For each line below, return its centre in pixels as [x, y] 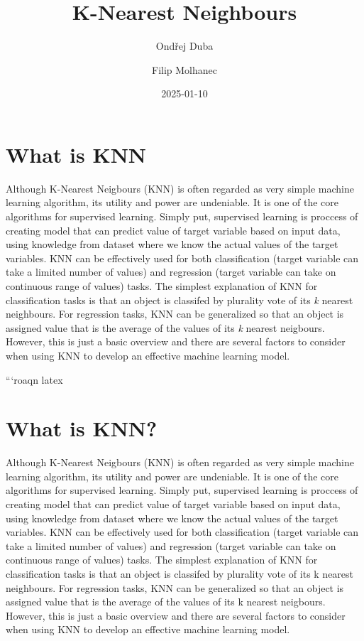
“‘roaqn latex [34, 379]
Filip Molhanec [184, 69]
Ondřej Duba [184, 46]
